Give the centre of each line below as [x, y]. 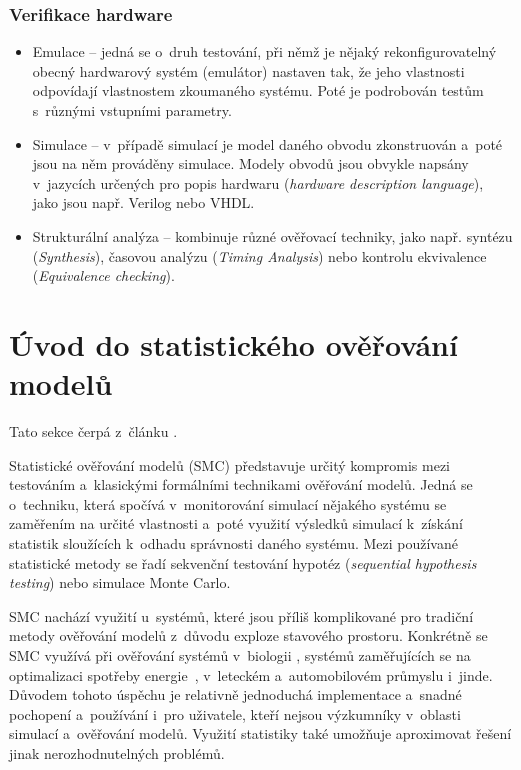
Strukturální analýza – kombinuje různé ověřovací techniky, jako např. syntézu [272, 235]
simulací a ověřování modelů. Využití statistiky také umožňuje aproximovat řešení [260, 733]
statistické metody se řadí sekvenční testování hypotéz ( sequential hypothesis [243, 562]
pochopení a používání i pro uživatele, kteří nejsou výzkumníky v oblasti [235, 713]
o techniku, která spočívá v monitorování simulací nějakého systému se [228, 503]
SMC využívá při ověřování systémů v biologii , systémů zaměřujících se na [240, 655]
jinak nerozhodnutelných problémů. [117, 752]
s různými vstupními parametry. [132, 110]
